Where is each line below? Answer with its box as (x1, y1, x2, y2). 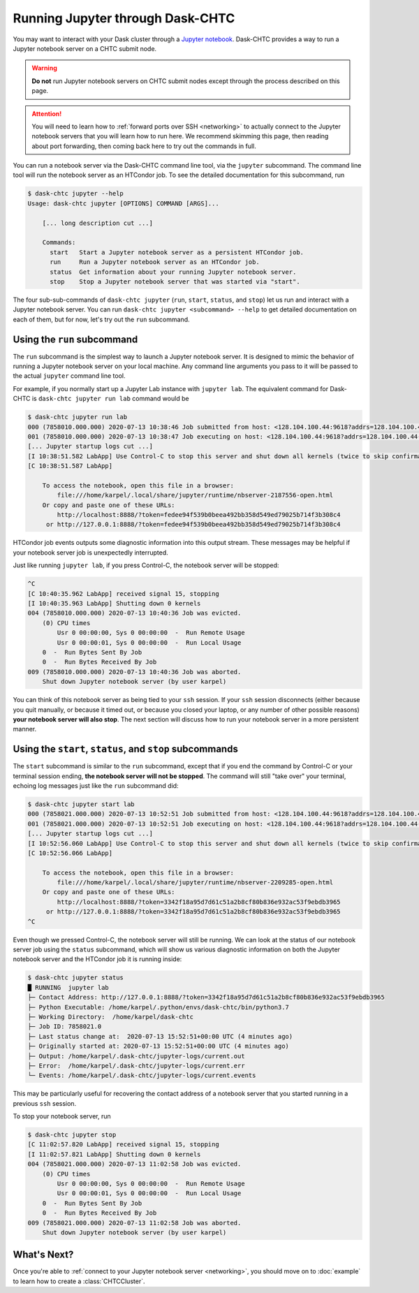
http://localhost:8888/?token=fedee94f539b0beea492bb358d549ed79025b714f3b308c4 (57, 511, 341, 519)
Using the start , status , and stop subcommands (13, 743, 239, 755)
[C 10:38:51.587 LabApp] (27, 462, 113, 470)
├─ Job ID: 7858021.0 (27, 1023, 102, 1030)
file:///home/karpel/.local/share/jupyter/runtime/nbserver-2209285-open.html (57, 879, 334, 886)
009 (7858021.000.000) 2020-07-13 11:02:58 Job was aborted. (27, 1219, 242, 1227)
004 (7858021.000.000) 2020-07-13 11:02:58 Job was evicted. (27, 1160, 242, 1168)
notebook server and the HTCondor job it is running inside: (13, 955, 182, 963)
